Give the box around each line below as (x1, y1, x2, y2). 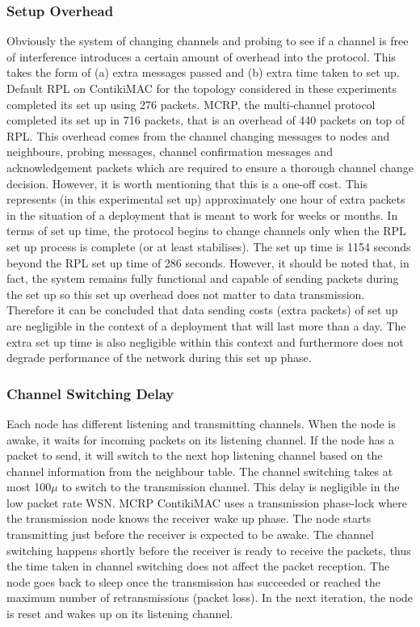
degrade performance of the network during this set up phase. (6, 349, 312, 366)
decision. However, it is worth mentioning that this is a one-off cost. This (6, 175, 367, 191)
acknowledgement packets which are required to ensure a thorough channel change (6, 158, 414, 175)
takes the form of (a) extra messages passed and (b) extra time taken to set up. (6, 64, 400, 81)
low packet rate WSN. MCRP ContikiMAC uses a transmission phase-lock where (6, 494, 407, 511)
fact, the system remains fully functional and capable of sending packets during (6, 270, 399, 287)
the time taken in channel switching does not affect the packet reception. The (6, 558, 390, 574)
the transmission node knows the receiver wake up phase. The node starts (6, 510, 372, 527)
